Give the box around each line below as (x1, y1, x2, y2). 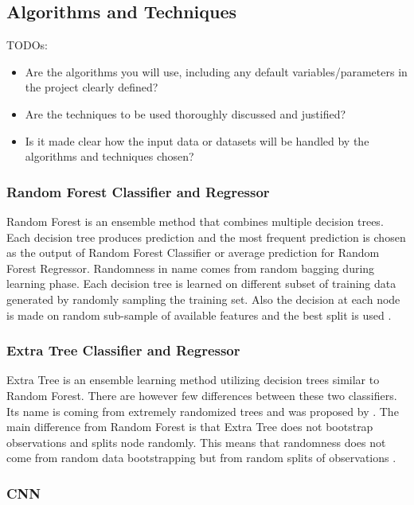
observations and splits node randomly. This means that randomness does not (6, 433, 386, 450)
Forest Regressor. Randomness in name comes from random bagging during (6, 259, 375, 276)
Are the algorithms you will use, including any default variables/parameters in (25, 63, 408, 80)
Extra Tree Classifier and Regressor (6, 340, 240, 360)
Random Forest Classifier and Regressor (6, 181, 270, 201)
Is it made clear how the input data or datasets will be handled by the (25, 132, 369, 149)
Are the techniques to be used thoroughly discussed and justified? (25, 105, 346, 122)
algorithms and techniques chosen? (25, 148, 194, 165)
